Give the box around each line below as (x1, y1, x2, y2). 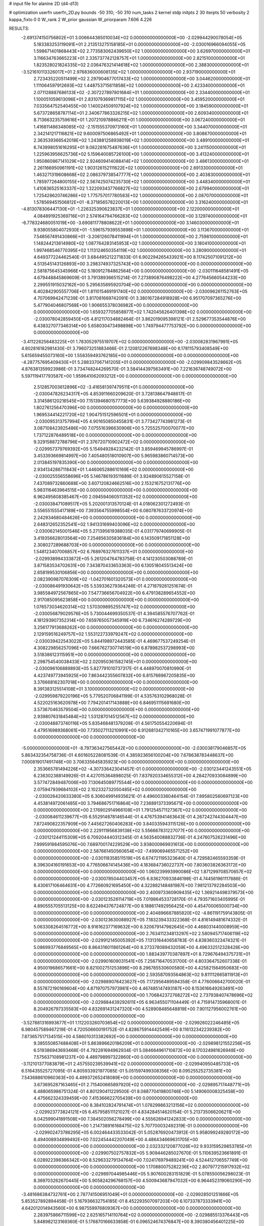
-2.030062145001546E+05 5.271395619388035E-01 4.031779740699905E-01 (33, 528, 192, 534)
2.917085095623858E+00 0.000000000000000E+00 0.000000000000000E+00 (33, 597, 199, 603)
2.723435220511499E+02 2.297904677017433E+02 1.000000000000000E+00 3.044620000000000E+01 (33, 76, 250, 81)
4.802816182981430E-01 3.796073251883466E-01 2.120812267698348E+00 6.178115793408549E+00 (21, 346, 229, 352)
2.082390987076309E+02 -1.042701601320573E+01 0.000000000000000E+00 (33, 576, 197, 582)
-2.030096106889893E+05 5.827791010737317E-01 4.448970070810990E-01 (33, 665, 191, 671)
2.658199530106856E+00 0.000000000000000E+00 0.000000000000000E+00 (33, 569, 198, 575)
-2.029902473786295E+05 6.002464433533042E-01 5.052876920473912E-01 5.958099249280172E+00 (33, 1129, 249, 1135)
